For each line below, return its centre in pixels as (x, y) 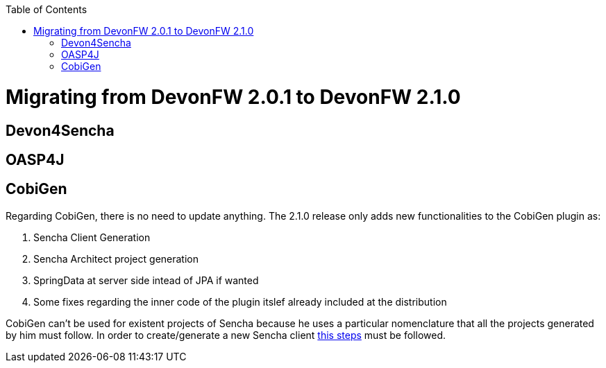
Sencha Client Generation (92, 237)
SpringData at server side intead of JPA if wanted (146, 280)
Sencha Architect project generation (116, 259)
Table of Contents (47, 9)
